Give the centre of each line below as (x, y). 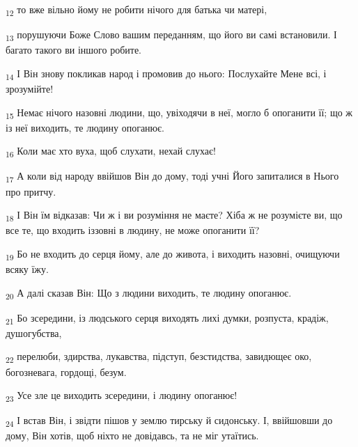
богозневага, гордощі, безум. (66, 371)
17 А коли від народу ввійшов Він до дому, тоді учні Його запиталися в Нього (172, 177)
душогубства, (34, 332)
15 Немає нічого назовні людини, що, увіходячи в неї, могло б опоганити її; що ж (179, 113)
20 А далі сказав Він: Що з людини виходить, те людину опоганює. (149, 293)
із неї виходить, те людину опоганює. (85, 127)
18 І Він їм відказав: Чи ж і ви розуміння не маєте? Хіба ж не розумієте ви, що (174, 215)
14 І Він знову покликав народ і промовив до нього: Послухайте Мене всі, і (166, 74)
